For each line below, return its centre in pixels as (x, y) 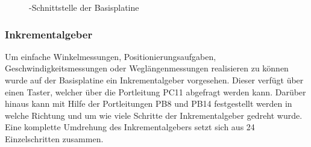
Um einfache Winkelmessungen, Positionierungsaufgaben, (111, 56)
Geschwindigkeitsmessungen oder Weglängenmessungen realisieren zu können (147, 68)
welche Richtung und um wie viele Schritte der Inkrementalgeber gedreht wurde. (154, 115)
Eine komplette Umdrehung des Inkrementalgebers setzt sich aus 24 (130, 127)
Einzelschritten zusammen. (54, 138)
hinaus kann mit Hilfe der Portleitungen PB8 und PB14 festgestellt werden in (149, 103)
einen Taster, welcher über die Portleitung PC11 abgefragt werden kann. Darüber (155, 91)
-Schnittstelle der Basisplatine (84, 7)
